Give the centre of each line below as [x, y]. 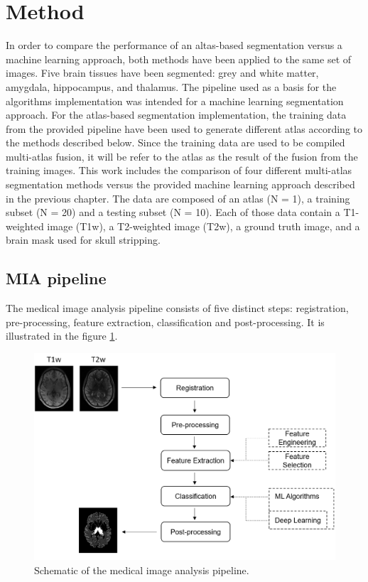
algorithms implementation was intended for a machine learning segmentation [175, 101]
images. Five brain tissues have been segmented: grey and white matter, [162, 73]
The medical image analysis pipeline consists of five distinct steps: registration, [177, 308]
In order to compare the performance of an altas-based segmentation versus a [174, 45]
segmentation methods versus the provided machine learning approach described [180, 184]
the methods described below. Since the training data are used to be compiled [175, 142]
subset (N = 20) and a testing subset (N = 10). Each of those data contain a [173, 212]
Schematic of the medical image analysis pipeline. [142, 570]
